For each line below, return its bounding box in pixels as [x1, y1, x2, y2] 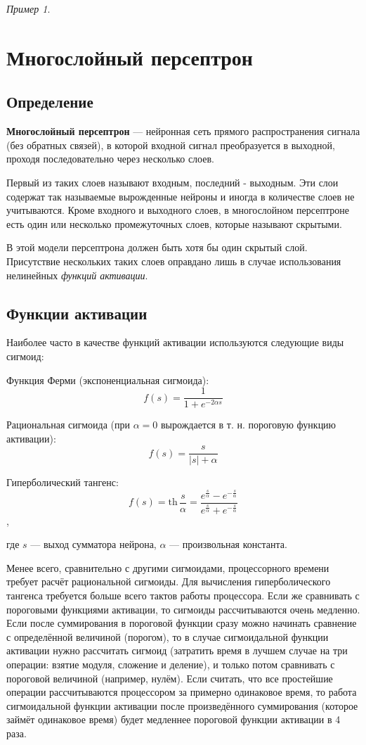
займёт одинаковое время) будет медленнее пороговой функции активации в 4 [6, 712, 341, 727]
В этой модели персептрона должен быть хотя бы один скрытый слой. [6, 240, 308, 255]
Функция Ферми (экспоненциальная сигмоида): [6, 372, 209, 387]
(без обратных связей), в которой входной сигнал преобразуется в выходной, [6, 137, 335, 152]
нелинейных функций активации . [6, 267, 148, 282]
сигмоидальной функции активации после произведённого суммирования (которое [6, 698, 358, 713]
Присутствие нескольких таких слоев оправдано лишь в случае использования [6, 253, 341, 268]
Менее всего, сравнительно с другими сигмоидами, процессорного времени [6, 560, 329, 575]
